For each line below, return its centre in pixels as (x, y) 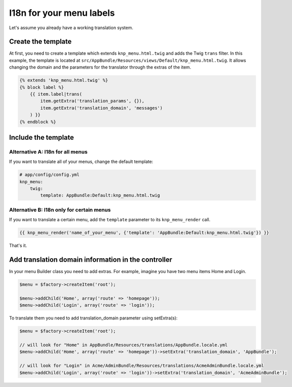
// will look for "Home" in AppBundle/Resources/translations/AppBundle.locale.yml (124, 345)
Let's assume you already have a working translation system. (71, 28)
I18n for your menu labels (62, 13)
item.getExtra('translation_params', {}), (92, 101)
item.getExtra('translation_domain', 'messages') (101, 108)
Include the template (41, 137)
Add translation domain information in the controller (91, 259)
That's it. (18, 246)
